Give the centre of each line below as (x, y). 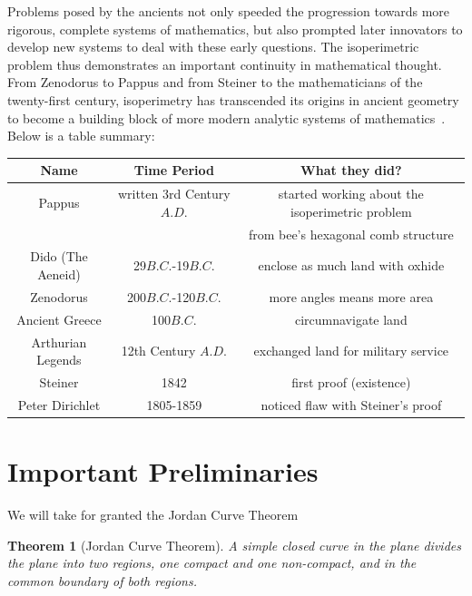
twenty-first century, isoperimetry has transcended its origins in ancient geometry (233, 99)
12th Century (158, 351)
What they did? (351, 170)
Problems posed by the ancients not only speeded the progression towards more (229, 11)
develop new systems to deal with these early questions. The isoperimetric (213, 47)
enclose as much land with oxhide (351, 265)
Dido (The (59, 256)
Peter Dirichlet (59, 404)
